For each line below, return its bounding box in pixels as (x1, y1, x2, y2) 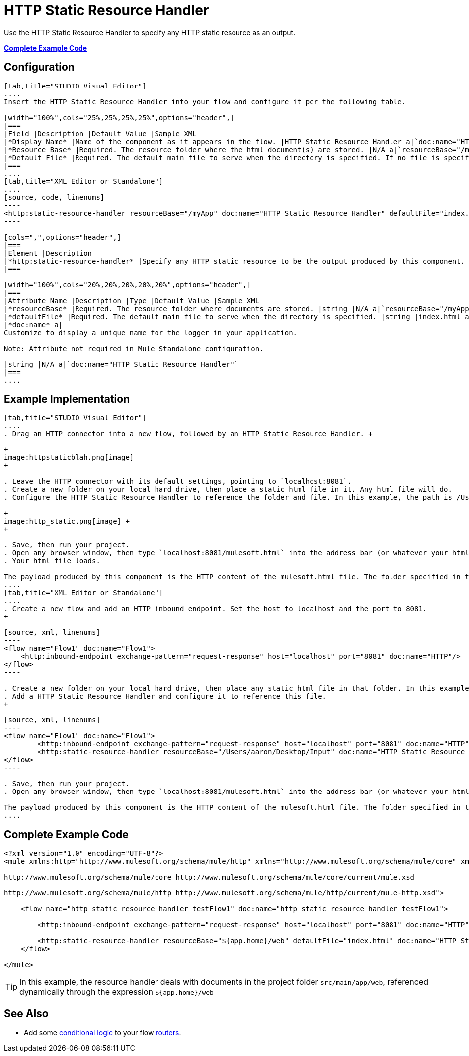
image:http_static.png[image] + (4, 517, 130, 526)
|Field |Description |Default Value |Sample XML (4, 129, 197, 138)
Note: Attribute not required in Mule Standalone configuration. (4, 344, 264, 352)
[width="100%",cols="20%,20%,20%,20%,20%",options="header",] (4, 280, 251, 289)
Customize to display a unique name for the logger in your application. (4, 328, 298, 337)
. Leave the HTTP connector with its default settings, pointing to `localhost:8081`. (4, 477, 352, 486)
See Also (4, 1007, 49, 1020)
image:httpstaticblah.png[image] (4, 453, 134, 462)
